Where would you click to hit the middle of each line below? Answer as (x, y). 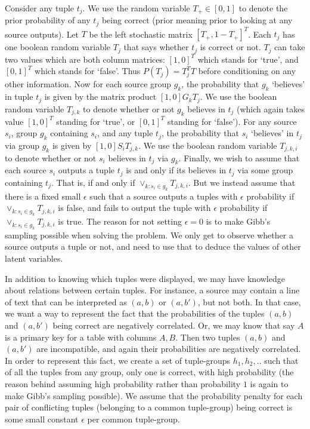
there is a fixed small (43, 196)
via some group (265, 170)
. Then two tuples (208, 337)
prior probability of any (48, 20)
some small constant (42, 419)
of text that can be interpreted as (66, 301)
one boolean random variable (58, 47)
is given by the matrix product (100, 96)
